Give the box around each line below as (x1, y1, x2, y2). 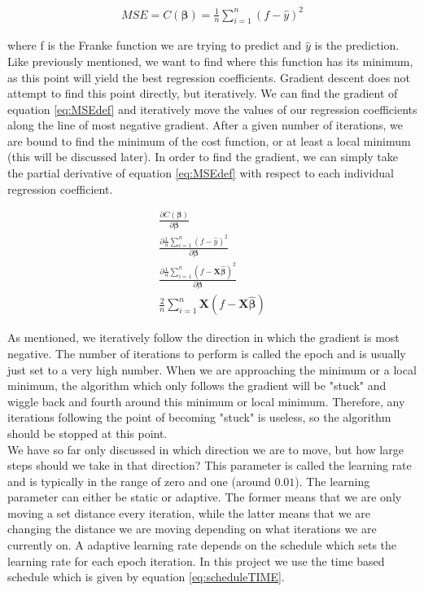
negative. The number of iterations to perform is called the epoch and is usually (7, 344, 406, 361)
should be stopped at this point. (7, 424, 168, 441)
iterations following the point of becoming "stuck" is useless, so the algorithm (7, 409, 391, 426)
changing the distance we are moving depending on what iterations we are (7, 520, 377, 537)
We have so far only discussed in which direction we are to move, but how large (7, 440, 404, 457)
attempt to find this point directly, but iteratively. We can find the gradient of (7, 85, 398, 102)
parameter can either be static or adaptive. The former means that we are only (7, 488, 402, 506)
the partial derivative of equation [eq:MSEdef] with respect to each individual (7, 164, 394, 182)
